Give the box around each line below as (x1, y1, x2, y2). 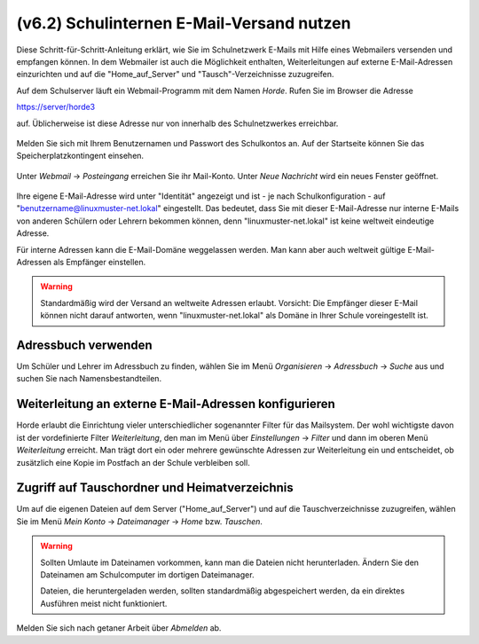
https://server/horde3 (16, 102, 96, 113)
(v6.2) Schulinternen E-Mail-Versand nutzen (16, 13, 351, 33)
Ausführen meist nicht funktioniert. (40, 598, 168, 609)
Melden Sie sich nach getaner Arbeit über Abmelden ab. (16, 623, 222, 633)
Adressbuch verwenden (16, 338, 153, 352)
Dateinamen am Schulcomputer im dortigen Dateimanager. (40, 569, 255, 580)
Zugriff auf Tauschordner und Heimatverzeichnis (16, 480, 294, 496)
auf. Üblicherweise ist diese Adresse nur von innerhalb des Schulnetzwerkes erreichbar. (16, 118, 339, 129)
